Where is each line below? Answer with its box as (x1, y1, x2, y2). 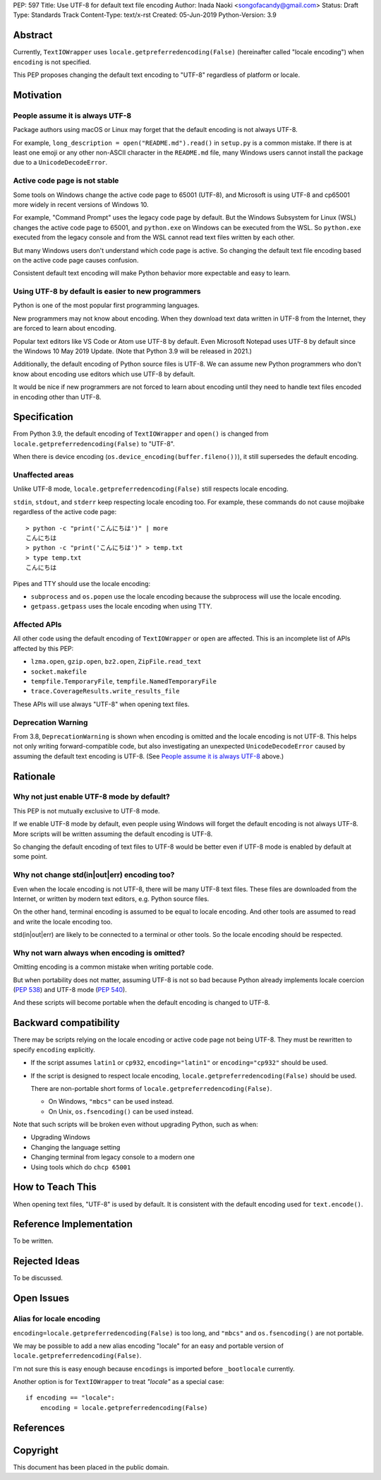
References (13, 1421, 65, 1433)
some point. (13, 852, 48, 861)
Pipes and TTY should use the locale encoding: (13, 579, 151, 587)
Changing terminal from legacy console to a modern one (30, 1153, 195, 1162)
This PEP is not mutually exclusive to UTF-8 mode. (13, 806, 160, 815)
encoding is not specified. (13, 57, 92, 66)
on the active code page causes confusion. (13, 256, 139, 264)
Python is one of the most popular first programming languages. (13, 301, 200, 310)
